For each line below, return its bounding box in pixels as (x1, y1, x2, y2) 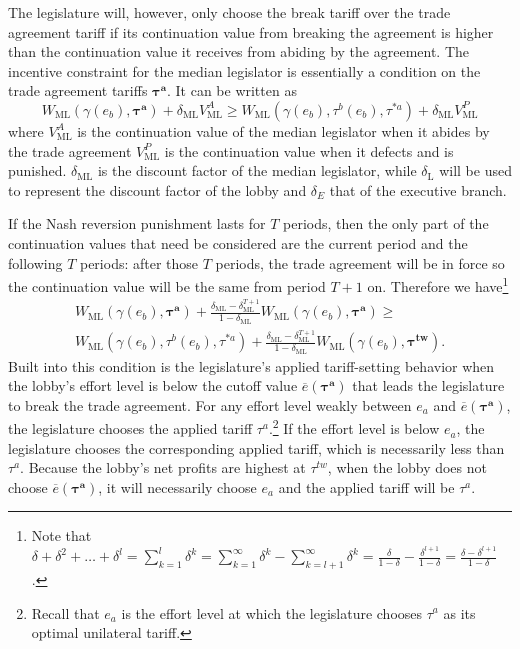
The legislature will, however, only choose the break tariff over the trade (8, 2, 451, 22)
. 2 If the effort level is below (268, 415, 440, 439)
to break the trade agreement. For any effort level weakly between (8, 394, 412, 415)
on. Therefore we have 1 (367, 273, 509, 296)
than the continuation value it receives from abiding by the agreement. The (8, 41, 470, 62)
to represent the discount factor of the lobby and (8, 179, 307, 200)
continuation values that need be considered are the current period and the (8, 232, 468, 253)
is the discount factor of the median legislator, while (97, 160, 417, 181)
